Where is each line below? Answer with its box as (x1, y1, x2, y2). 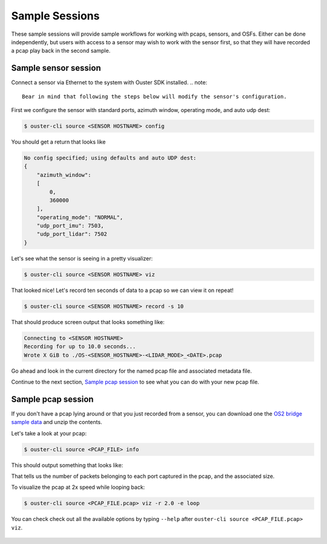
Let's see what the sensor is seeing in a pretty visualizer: (11, 254, 153, 262)
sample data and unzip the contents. (11, 419, 102, 426)
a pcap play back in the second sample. (11, 47, 111, 55)
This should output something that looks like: (11, 461, 124, 469)
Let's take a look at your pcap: (11, 430, 87, 437)
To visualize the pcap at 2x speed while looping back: (11, 483, 145, 491)
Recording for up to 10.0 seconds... (24, 343, 136, 350)
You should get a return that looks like (11, 138, 106, 145)
